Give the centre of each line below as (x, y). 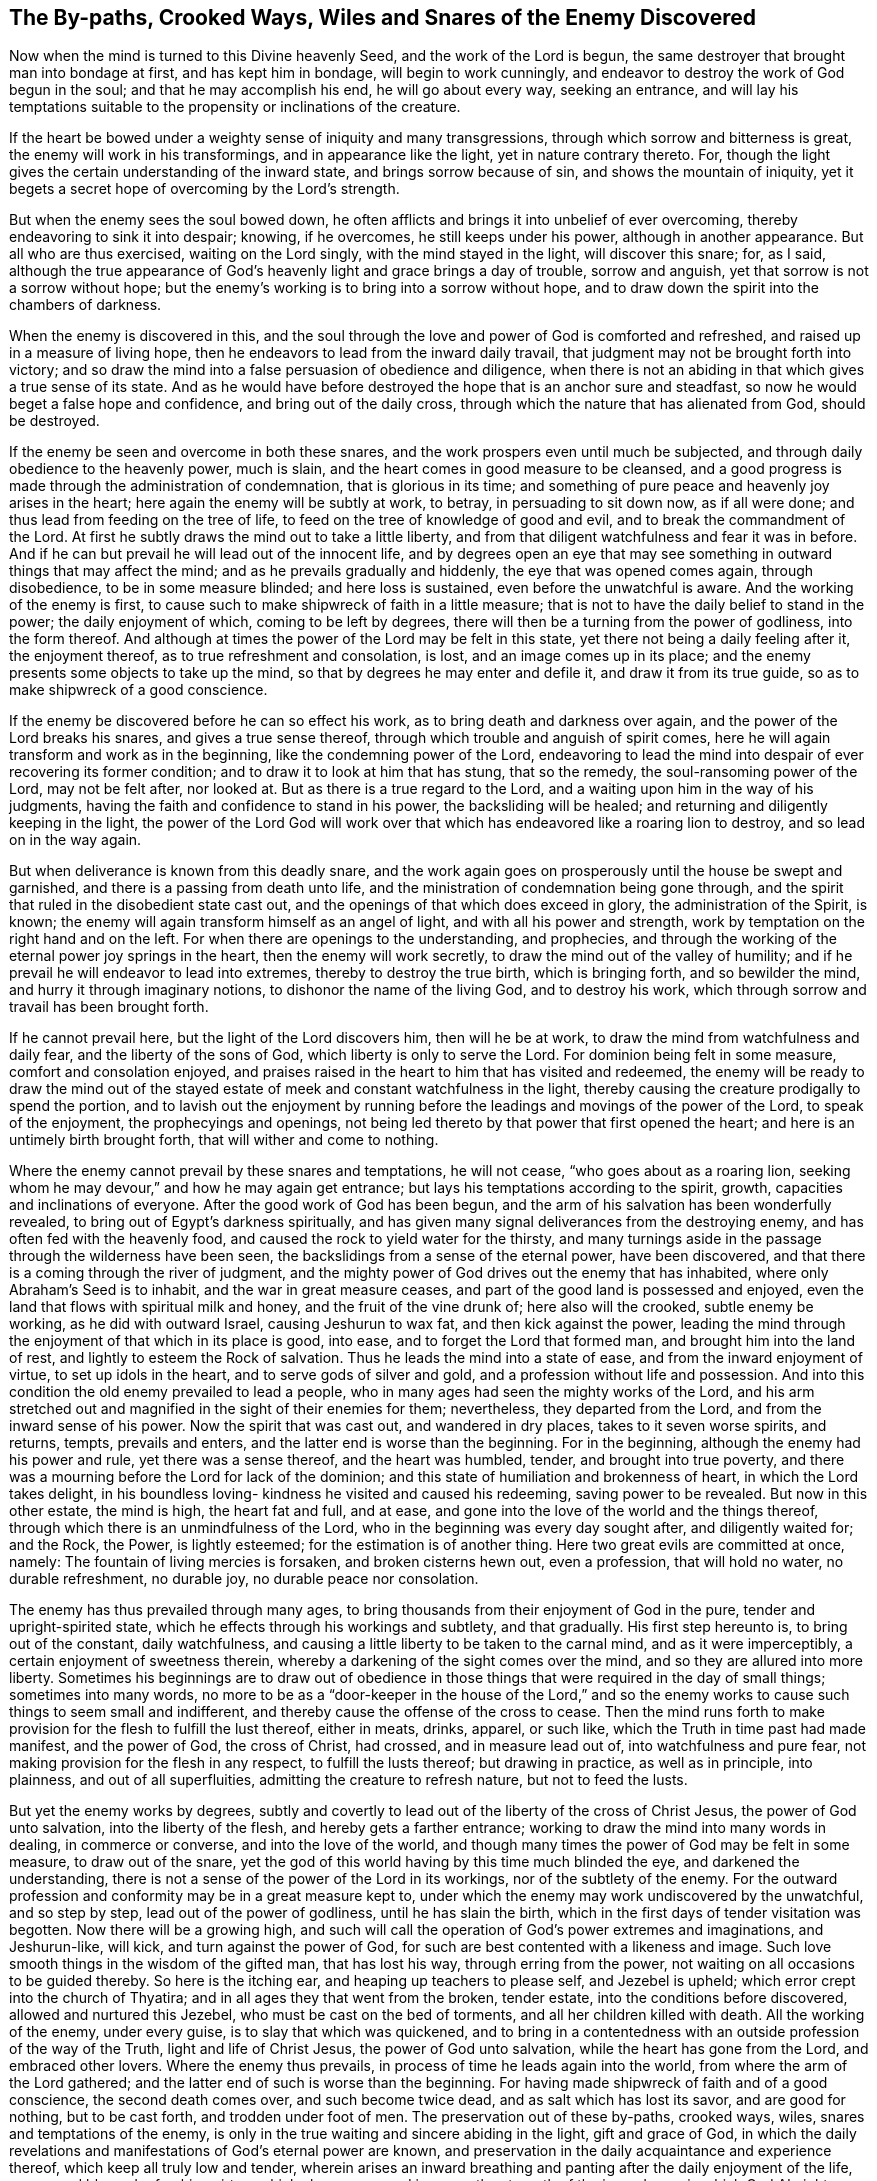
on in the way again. (75, 840)
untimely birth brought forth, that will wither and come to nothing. (224, 1140)
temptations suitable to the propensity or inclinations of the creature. (235, 107)
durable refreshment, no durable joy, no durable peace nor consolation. (244, 1579)
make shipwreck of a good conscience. (138, 690)
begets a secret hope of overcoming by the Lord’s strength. (204, 189)
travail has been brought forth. (109, 1007)
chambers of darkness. (85, 305)
